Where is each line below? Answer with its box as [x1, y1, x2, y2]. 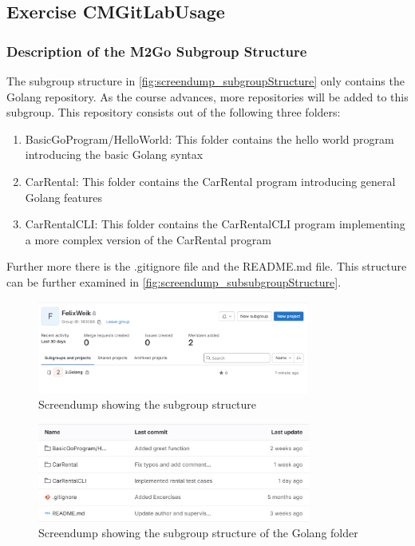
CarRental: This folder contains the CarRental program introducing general [25, 172, 396, 189]
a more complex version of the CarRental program [25, 231, 271, 247]
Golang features [25, 188, 103, 205]
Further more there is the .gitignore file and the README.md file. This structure [6, 258, 407, 275]
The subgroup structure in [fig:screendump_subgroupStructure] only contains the [6, 73, 405, 89]
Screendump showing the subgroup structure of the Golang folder [38, 524, 358, 541]
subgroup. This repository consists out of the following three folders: [6, 104, 341, 121]
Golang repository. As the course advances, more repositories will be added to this [6, 88, 409, 105]
